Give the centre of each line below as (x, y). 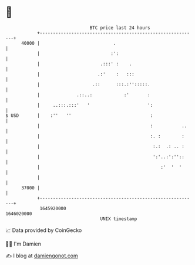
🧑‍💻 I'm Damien (23, 244)
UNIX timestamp (119, 219)
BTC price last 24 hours (120, 28)
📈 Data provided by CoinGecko (44, 230)
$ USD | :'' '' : (79, 115)
